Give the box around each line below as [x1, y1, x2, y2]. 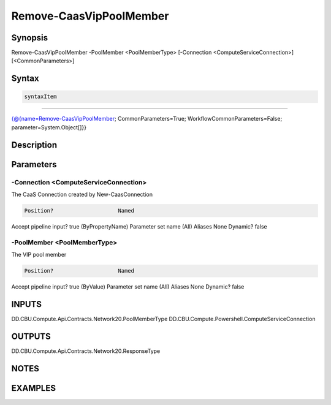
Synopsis [11, 32, 48, 43]
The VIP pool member [11, 251, 67, 259]
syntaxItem [24, 93, 57, 100]
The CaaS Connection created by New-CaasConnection [11, 191, 153, 198]
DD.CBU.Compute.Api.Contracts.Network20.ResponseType [11, 347, 161, 355]
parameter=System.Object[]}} [11, 123, 87, 131]
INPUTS [11, 299, 42, 309]
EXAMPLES [11, 383, 56, 393]
